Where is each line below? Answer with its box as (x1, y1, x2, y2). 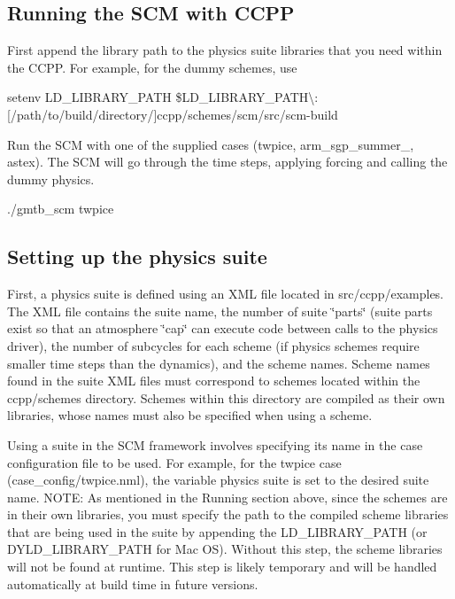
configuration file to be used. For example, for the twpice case (7, 453, 342, 471)
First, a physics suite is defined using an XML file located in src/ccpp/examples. (7, 284, 444, 303)
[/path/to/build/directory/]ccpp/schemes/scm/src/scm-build (7, 105, 338, 123)
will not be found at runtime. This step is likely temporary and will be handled (7, 557, 437, 576)
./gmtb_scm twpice (7, 199, 114, 218)
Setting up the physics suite (7, 243, 267, 270)
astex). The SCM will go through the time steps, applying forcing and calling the (7, 152, 448, 171)
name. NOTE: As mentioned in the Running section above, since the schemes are (7, 487, 448, 506)
